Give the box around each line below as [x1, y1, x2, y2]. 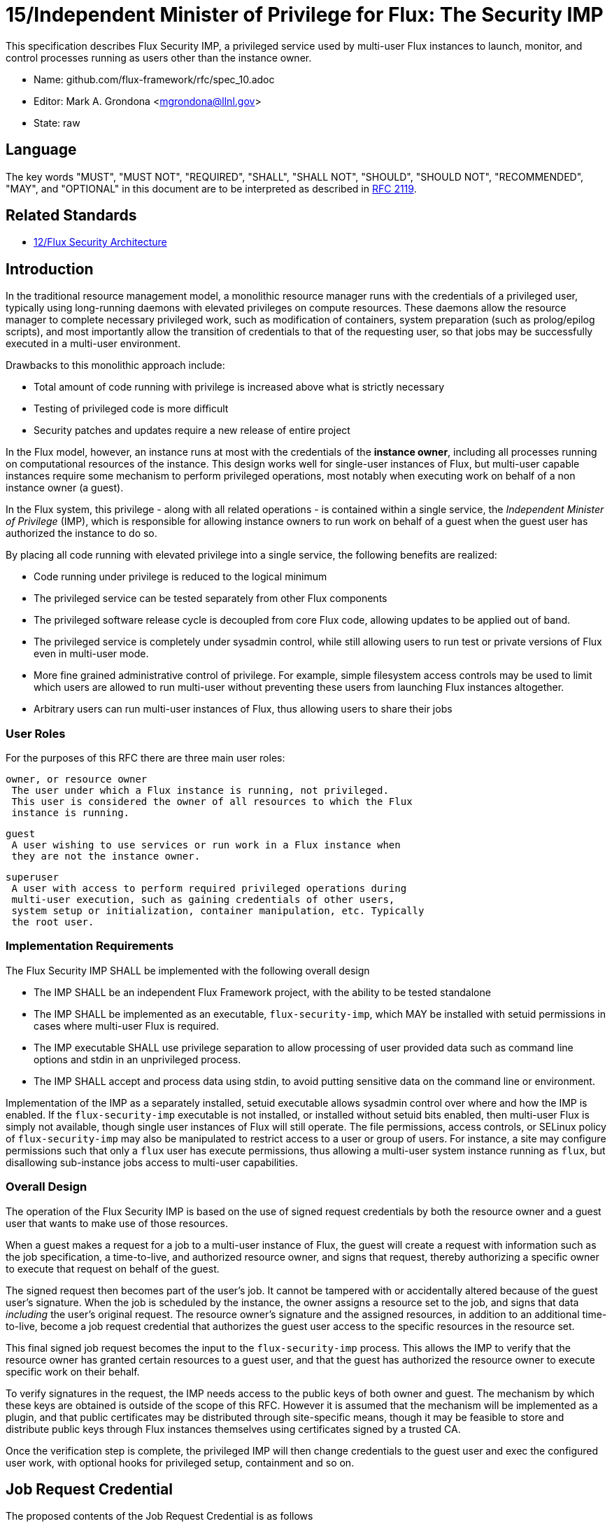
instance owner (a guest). [6, 482, 124, 494]
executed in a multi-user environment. [6, 337, 181, 350]
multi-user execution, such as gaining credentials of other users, [11, 894, 395, 906]
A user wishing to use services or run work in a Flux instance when [11, 839, 401, 851]
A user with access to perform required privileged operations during [11, 883, 407, 895]
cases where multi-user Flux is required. [34, 1019, 219, 1032]
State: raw [34, 116, 80, 129]
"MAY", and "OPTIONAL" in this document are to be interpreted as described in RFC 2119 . [6, 182, 417, 195]
